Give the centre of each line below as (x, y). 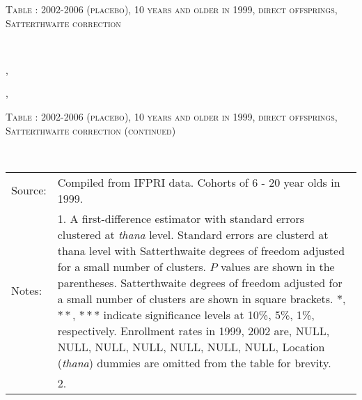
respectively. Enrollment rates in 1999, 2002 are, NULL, (194, 330)
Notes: (27, 291)
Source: (29, 190)
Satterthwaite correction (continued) (91, 130)
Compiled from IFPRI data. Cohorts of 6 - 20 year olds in (199, 182)
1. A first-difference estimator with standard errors (181, 218)
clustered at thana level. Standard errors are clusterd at (193, 234)
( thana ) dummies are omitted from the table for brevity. (194, 362)
